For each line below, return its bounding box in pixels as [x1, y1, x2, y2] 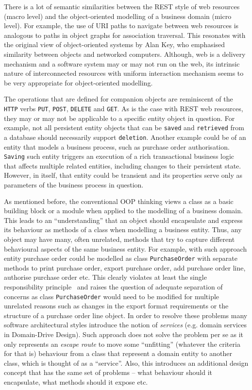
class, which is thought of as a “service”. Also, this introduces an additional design [4, 357, 249, 368]
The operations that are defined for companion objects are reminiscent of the [4, 94, 233, 104]
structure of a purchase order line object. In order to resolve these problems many [4, 310, 248, 320]
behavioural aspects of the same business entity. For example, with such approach [4, 243, 247, 254]
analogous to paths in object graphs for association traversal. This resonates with [4, 30, 246, 40]
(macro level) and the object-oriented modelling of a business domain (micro [4, 11, 232, 21]
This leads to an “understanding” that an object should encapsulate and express [4, 215, 243, 225]
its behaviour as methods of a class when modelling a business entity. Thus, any [4, 224, 242, 235]
